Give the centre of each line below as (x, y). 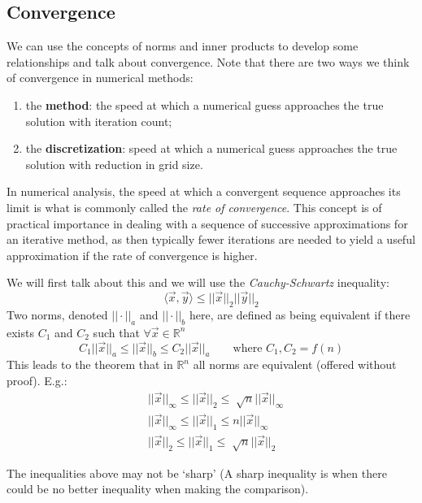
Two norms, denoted (57, 314)
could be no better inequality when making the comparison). (158, 489)
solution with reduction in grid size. (114, 164)
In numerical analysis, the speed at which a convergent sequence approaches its (204, 191)
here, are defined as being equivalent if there (300, 314)
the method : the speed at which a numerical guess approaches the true (204, 104)
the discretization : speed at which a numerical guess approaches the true (211, 148)
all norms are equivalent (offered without (295, 364)
